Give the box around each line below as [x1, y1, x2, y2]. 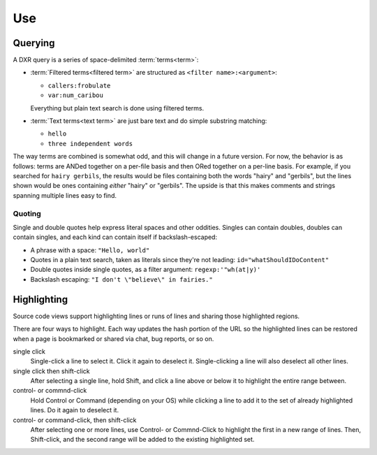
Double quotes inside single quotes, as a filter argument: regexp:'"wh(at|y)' [30, 266, 261, 274]
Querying [13, 37, 55, 49]
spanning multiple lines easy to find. [13, 191, 117, 199]
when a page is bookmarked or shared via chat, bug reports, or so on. [13, 334, 214, 342]
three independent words [47, 140, 133, 147]
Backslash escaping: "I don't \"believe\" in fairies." [30, 275, 213, 283]
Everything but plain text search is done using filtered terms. [30, 103, 205, 112]
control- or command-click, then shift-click [13, 416, 137, 424]
